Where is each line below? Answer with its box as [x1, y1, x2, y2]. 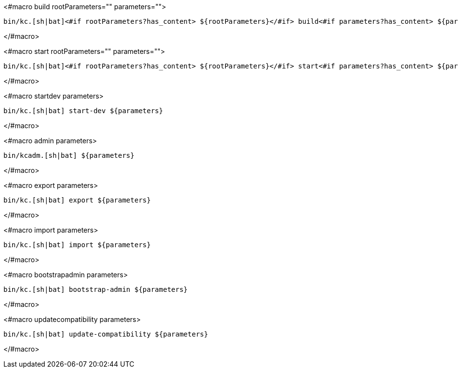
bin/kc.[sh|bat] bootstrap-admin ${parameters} [3, 286, 188, 293]
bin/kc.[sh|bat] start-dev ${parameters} [3, 107, 163, 115]
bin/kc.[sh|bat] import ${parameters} [3, 241, 151, 249]
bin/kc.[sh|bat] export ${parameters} [3, 196, 151, 204]
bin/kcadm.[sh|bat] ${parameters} [3, 152, 135, 159]
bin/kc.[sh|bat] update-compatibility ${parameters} [3, 330, 208, 338]
